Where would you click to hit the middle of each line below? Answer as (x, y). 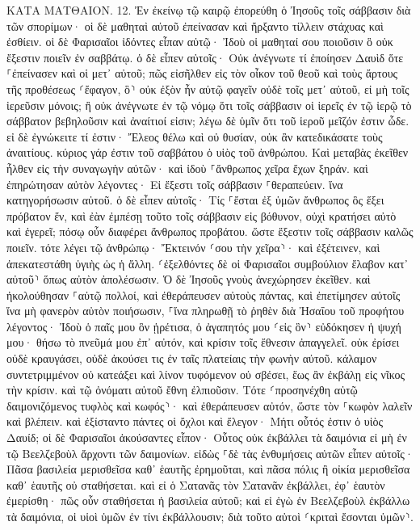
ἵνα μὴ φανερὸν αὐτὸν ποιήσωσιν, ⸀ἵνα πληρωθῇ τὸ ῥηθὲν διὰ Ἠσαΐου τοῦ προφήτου (206, 311)
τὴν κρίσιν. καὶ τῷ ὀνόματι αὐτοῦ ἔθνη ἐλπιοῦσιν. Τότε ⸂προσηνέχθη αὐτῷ (182, 390)
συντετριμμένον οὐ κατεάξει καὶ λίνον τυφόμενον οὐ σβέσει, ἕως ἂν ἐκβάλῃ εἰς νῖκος (206, 374)
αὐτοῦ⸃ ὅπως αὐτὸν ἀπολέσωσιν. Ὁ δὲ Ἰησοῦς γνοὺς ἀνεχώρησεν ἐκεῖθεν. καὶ (189, 279)
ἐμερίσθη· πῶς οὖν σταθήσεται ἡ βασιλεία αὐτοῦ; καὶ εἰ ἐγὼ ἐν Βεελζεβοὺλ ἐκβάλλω (208, 501)
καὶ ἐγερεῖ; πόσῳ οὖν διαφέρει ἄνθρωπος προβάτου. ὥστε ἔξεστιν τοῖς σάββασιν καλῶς (210, 231)
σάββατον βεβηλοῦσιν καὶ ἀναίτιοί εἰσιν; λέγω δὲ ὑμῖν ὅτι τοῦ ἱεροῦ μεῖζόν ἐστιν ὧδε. (208, 121)
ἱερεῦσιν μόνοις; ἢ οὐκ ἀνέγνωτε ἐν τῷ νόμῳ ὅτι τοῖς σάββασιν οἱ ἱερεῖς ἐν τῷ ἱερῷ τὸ (209, 105)
